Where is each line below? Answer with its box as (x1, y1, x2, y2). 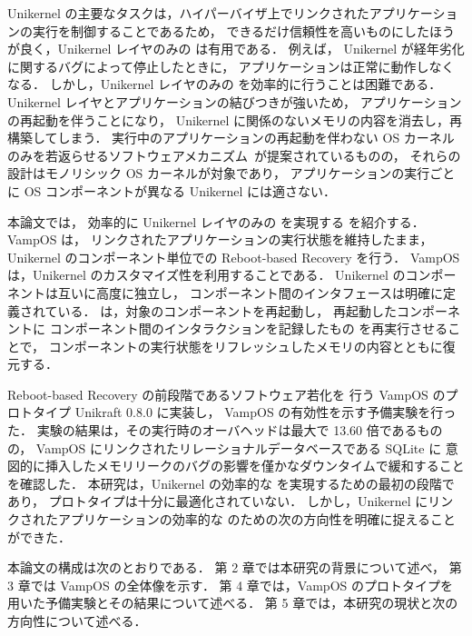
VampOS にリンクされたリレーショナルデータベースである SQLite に (35, 438, 442, 457)
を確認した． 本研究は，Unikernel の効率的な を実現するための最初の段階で (7, 473, 455, 492)
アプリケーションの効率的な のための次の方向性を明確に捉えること (57, 510, 456, 529)
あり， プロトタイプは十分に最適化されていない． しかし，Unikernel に (7, 492, 428, 511)
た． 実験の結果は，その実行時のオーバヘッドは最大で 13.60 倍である (7, 421, 418, 440)
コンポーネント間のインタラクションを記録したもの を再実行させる (49, 319, 448, 338)
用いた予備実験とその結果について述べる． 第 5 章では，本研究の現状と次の (7, 593, 458, 612)
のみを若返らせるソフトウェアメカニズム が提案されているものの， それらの (7, 145, 461, 164)
